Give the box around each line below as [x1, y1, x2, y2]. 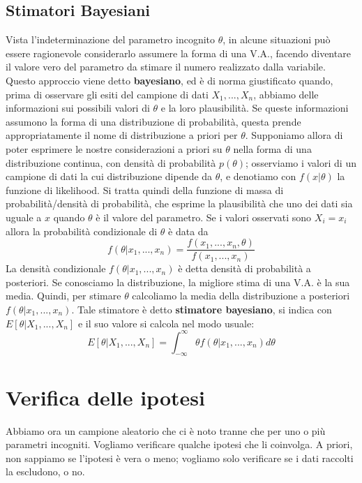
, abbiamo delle [253, 87, 319, 101]
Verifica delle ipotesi [6, 382, 205, 411]
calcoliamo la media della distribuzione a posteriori [132, 288, 350, 303]
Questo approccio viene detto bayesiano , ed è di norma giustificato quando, [6, 73, 333, 87]
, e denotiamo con [220, 169, 296, 184]
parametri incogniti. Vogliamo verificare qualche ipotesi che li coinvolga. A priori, [6, 437, 353, 452]
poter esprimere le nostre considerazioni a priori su [6, 141, 223, 156]
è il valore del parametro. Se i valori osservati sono [96, 209, 312, 224]
